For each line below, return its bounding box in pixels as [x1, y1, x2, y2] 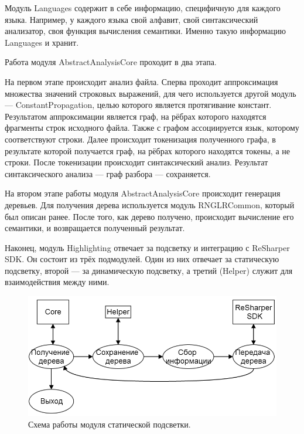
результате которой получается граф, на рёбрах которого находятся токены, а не [5, 144, 290, 157]
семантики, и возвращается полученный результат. [5, 222, 185, 234]
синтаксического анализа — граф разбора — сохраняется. [5, 167, 211, 179]
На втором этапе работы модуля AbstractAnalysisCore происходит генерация [5, 187, 281, 199]
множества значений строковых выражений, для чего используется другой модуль [5, 87, 296, 99]
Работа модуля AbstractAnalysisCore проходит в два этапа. [5, 56, 217, 68]
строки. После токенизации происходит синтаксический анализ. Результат [5, 156, 268, 168]
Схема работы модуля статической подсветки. [28, 418, 191, 430]
